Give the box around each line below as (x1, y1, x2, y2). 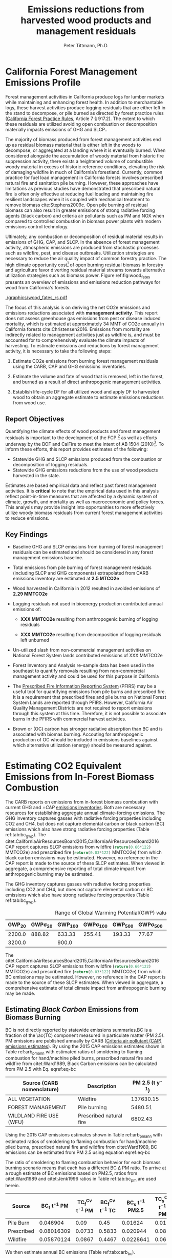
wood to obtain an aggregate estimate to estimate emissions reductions (12, 394, 164, 401)
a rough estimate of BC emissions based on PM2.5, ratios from (5, 1170, 138, 1176)
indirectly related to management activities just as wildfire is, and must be (5, 332, 160, 338)
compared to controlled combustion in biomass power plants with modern (5, 218, 161, 224)
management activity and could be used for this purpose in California (12, 673, 159, 679)
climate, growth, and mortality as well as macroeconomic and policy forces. (5, 499, 165, 505)
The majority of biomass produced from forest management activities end (5, 136, 161, 142)
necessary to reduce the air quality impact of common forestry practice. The (5, 255, 167, 261)
